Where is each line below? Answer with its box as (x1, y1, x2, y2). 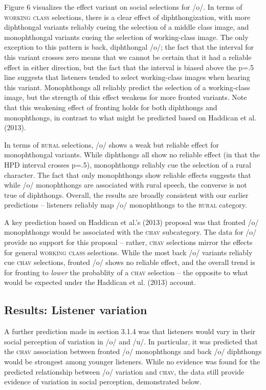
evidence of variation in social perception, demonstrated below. (4, 376, 202, 387)
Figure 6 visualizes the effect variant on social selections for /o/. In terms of (4, 2, 242, 12)
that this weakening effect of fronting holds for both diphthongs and (4, 101, 217, 112)
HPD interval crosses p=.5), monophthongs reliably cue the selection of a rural (4, 159, 251, 170)
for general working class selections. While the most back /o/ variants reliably (4, 247, 253, 257)
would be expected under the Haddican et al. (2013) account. (4, 277, 196, 288)
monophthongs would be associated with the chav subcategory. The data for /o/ (4, 227, 257, 237)
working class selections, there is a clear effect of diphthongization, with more (4, 11, 251, 22)
